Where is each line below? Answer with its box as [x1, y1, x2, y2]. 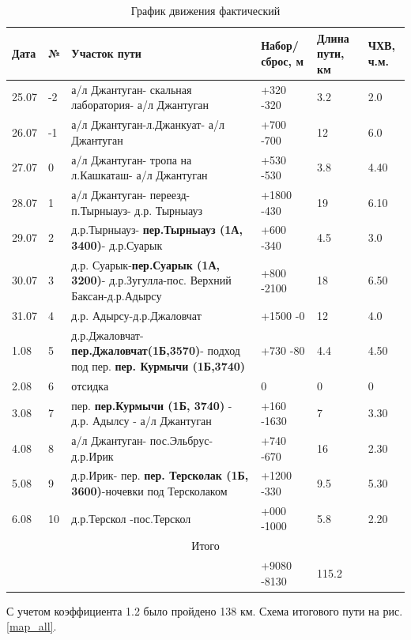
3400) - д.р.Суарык [71, 236, 163, 253]
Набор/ [261, 37, 299, 54]
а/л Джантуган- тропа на [71, 151, 192, 168]
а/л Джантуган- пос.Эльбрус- [71, 432, 213, 448]
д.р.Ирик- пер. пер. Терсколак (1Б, [71, 467, 249, 484]
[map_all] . [6, 618, 57, 634]
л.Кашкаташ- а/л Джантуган [71, 167, 208, 183]
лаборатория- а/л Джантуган [71, 96, 209, 113]
